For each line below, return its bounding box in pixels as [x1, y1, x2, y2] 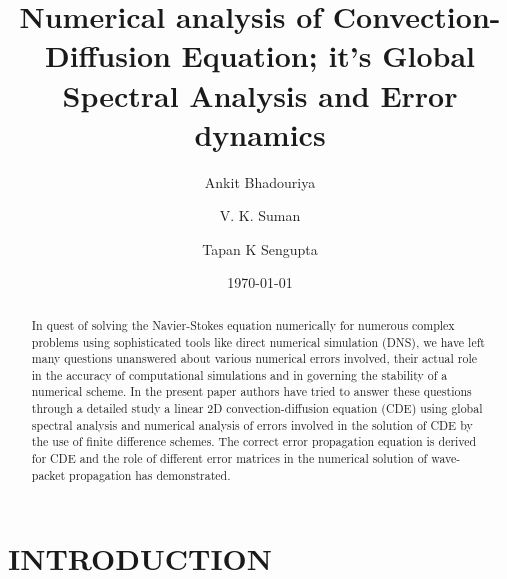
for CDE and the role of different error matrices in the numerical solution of [31, 450, 428, 467]
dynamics [194, 113, 326, 154]
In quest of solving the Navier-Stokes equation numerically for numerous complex [31, 316, 455, 333]
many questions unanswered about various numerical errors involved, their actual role [31, 350, 477, 367]
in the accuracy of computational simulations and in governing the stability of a [31, 366, 448, 383]
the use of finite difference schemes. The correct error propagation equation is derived [31, 433, 477, 450]
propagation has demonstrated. [69, 466, 231, 483]
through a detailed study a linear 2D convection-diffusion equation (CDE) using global [31, 400, 483, 417]
